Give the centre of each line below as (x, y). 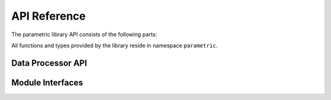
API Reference (48, 16)
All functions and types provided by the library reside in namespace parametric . (114, 45)
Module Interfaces (47, 83)
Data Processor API (49, 63)
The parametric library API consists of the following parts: (84, 34)
